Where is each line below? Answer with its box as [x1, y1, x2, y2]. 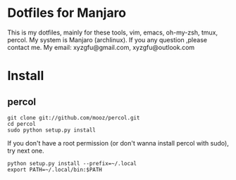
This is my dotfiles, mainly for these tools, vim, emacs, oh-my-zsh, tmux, [7, 28, 218, 37]
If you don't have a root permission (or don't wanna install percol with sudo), [7, 139, 229, 147]
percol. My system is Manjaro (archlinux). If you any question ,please [7, 35, 208, 44]
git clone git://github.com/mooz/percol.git [7, 114, 140, 121]
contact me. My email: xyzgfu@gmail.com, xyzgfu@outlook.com [7, 43, 195, 51]
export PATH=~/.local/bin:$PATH [7, 166, 102, 173]
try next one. [7, 146, 44, 155]
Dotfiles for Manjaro [7, 5, 127, 21]
